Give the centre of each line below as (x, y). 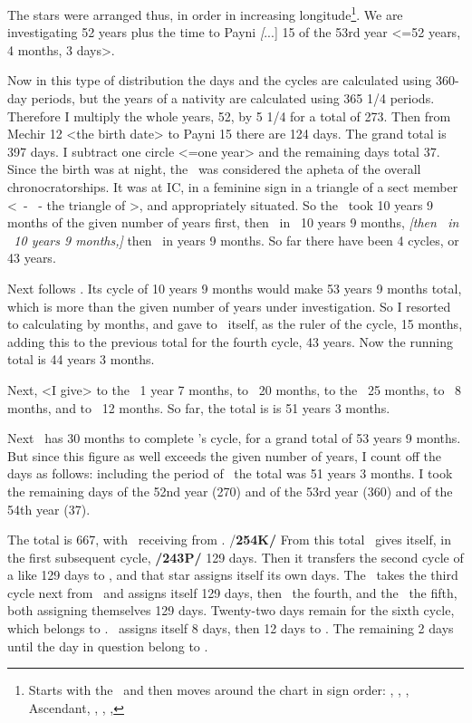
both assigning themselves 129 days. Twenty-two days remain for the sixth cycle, (231, 610)
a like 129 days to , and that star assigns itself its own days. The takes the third (233, 575)
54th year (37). (49, 509)
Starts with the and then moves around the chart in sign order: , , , (219, 690)
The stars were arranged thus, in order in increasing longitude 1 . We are (205, 13)
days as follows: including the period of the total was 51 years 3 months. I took (230, 473)
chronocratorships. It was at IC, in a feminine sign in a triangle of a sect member (233, 187)
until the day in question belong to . (108, 646)
